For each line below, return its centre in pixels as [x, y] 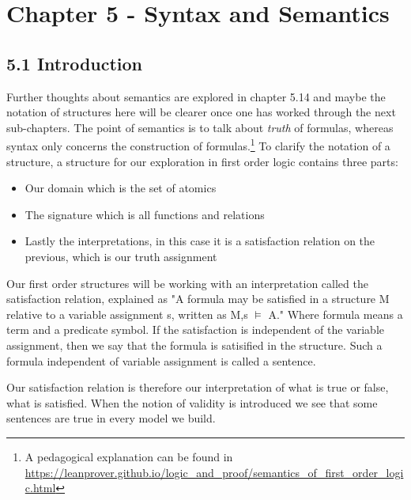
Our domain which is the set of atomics [121, 188]
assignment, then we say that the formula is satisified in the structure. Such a [194, 345]
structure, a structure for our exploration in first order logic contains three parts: [202, 161]
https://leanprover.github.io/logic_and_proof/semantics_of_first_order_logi [214, 472]
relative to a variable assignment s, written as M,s [127, 314]
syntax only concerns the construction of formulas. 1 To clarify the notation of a [198, 145]
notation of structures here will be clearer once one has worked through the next [201, 112]
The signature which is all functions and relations [145, 214]
